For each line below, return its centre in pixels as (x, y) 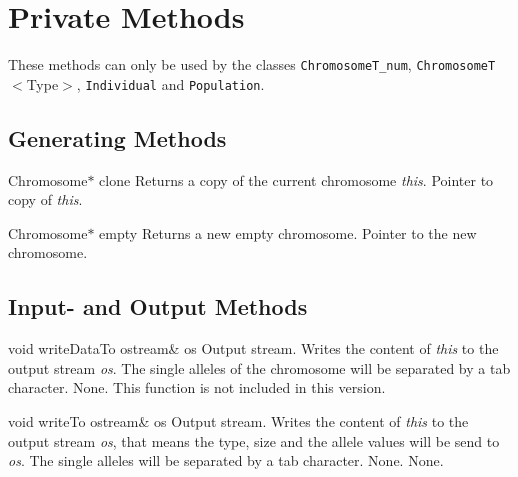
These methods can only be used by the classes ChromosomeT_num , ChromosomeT (252, 64)
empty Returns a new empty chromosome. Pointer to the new (288, 232)
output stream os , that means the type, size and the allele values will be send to (254, 440)
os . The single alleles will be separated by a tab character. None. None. (226, 460)
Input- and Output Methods (158, 306)
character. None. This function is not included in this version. (197, 387)
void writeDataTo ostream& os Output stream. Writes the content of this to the (253, 348)
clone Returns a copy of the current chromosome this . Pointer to (296, 179)
